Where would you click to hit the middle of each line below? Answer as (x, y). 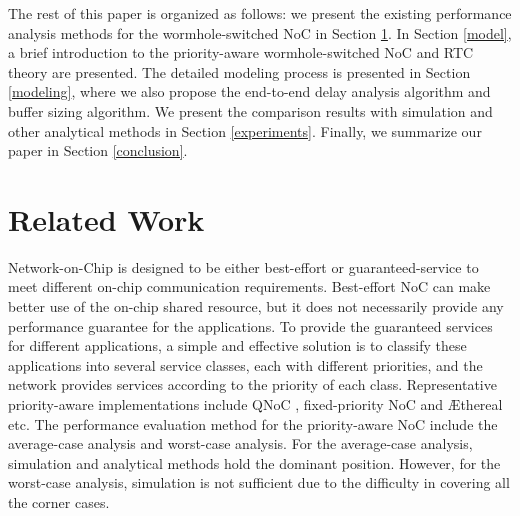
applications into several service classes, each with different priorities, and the (245, 364)
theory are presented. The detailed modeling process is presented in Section (239, 71)
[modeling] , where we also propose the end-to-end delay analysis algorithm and (249, 91)
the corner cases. (59, 502)
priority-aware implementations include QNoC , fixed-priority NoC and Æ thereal (255, 404)
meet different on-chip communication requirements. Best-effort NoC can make (249, 286)
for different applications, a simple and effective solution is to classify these (237, 345)
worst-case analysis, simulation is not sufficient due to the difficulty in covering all (259, 482)
